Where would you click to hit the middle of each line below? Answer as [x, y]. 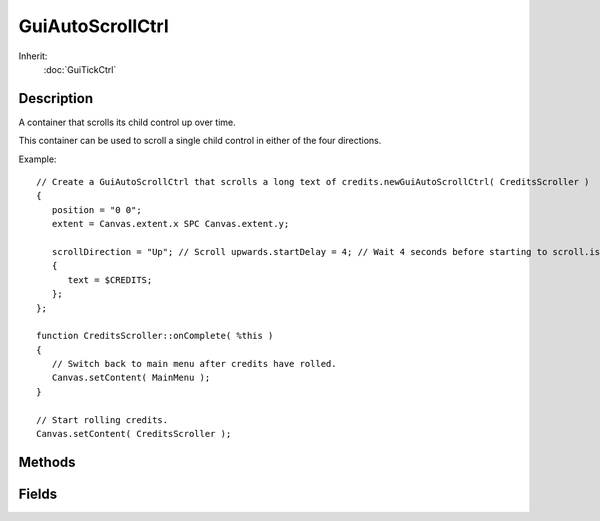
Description [56, 98]
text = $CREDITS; [110, 279]
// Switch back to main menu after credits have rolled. [194, 364]
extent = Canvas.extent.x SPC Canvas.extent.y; [170, 224]
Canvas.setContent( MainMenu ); [131, 378]
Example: [37, 159]
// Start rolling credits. [102, 419]
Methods [47, 461]
